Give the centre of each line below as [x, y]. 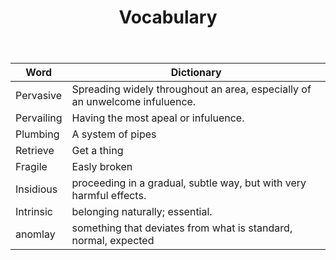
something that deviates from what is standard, [182, 228]
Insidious [36, 189]
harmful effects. [109, 196]
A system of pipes [114, 134]
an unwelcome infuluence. [134, 102]
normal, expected [113, 241]
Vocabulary [168, 17]
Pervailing [39, 118]
